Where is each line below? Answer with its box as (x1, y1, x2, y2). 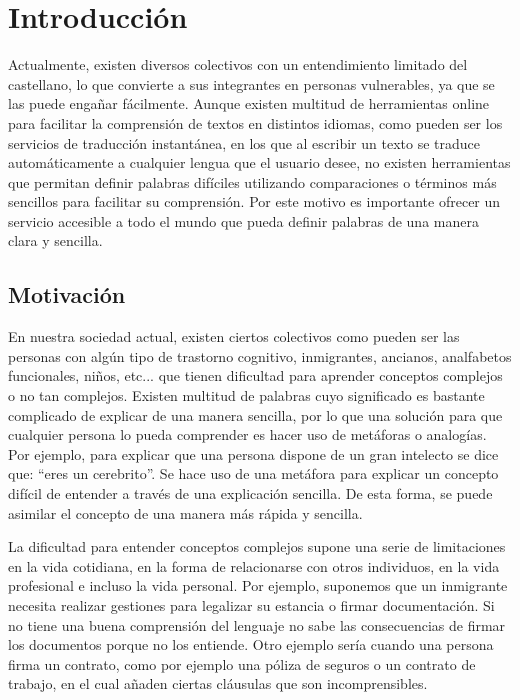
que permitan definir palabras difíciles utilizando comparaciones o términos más (8, 171, 497, 192)
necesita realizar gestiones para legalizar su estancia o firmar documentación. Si (8, 594, 495, 615)
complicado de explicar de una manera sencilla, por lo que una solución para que (8, 404, 503, 425)
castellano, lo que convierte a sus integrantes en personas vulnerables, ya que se (8, 73, 495, 94)
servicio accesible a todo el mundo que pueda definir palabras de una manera (8, 210, 479, 231)
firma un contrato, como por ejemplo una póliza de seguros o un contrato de (8, 653, 476, 674)
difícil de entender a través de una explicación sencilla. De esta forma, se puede (8, 483, 493, 504)
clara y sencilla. (8, 230, 103, 251)
